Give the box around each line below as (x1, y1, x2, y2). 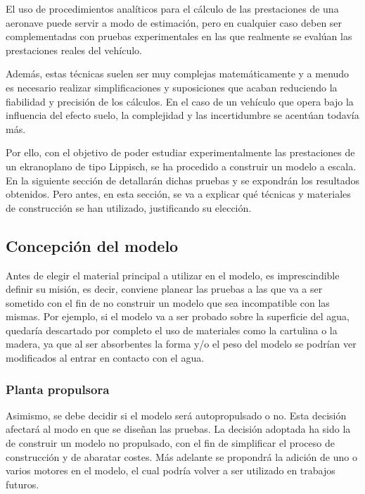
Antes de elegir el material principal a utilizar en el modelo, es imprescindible (6, 267, 340, 282)
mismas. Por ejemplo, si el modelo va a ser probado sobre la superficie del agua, (6, 309, 350, 324)
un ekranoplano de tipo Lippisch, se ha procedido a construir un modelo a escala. (6, 158, 357, 173)
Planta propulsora (6, 380, 110, 398)
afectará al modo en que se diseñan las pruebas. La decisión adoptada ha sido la (6, 422, 351, 436)
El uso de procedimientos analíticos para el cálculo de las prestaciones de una (6, 1, 339, 15)
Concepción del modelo (6, 234, 179, 256)
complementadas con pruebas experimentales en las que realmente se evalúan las (6, 29, 352, 44)
